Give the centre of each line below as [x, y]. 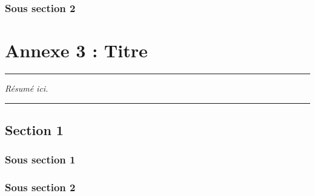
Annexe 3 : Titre [76, 50]
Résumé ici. [27, 88]
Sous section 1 [40, 160]
